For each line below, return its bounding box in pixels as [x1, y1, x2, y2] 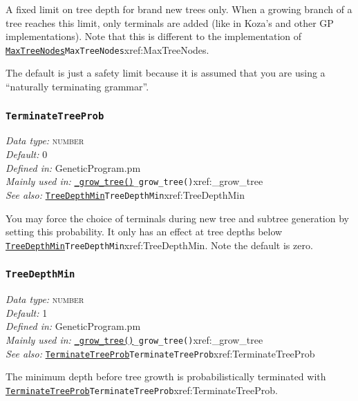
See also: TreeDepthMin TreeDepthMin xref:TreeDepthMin [6, 187, 245, 202]
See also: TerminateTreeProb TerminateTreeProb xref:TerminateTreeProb [6, 346, 315, 360]
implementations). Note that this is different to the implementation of [6, 29, 302, 43]
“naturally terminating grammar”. [6, 79, 149, 94]
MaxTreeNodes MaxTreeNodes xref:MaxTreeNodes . [6, 42, 209, 57]
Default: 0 [6, 147, 48, 161]
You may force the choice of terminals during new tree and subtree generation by [6, 211, 349, 225]
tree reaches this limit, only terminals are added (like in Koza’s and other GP [6, 15, 334, 30]
